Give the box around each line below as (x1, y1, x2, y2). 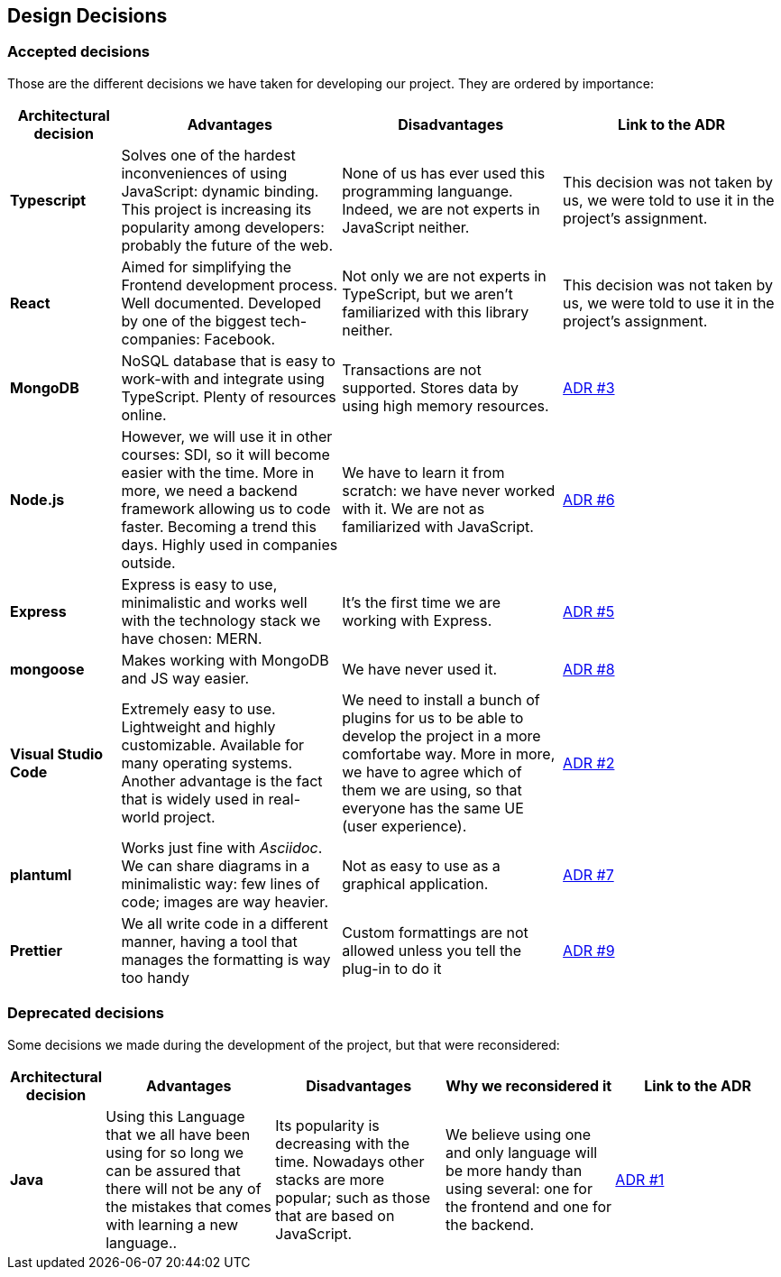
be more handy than (445, 1161, 583, 1180)
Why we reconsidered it (446, 1076, 612, 1095)
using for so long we (106, 1143, 244, 1162)
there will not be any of (106, 1179, 262, 1198)
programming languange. (342, 181, 513, 200)
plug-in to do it (342, 959, 442, 978)
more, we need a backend (121, 481, 298, 500)
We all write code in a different (121, 914, 328, 932)
